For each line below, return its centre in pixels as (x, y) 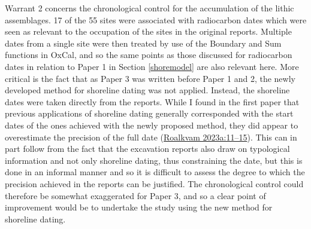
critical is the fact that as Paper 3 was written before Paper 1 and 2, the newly (150, 78)
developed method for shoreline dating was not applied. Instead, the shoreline (147, 90)
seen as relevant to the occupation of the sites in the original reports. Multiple (148, 31)
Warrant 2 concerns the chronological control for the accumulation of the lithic (150, 8)
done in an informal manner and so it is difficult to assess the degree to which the (155, 172)
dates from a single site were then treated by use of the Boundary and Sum (143, 43)
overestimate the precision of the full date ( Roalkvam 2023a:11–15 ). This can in (151, 137)
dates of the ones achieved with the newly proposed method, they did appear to (152, 125)
